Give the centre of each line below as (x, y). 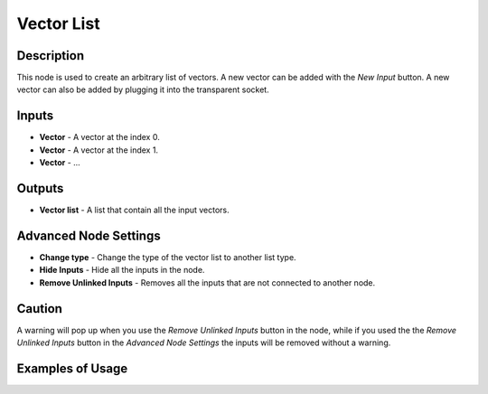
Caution (40, 309)
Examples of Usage (72, 368)
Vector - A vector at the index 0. (99, 137)
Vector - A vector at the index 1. (99, 150)
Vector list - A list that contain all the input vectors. (134, 210)
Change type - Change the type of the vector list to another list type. (168, 257)
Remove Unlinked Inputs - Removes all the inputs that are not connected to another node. (207, 282)
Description (51, 56)
